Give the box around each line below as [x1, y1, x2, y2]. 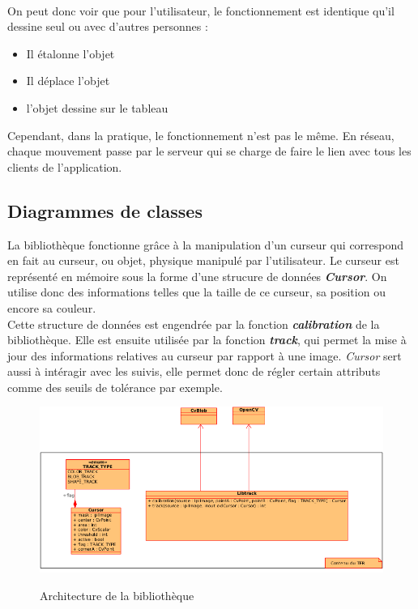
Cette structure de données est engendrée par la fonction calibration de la [7, 315, 380, 332]
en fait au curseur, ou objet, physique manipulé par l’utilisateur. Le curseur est [7, 252, 399, 269]
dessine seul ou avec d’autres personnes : [7, 18, 208, 35]
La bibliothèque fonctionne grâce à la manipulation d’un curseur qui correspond [7, 236, 404, 253]
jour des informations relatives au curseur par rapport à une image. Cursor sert [7, 347, 402, 364]
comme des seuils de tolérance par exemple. [7, 378, 223, 395]
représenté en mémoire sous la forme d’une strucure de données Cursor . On [7, 267, 387, 284]
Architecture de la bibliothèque [40, 586, 194, 603]
